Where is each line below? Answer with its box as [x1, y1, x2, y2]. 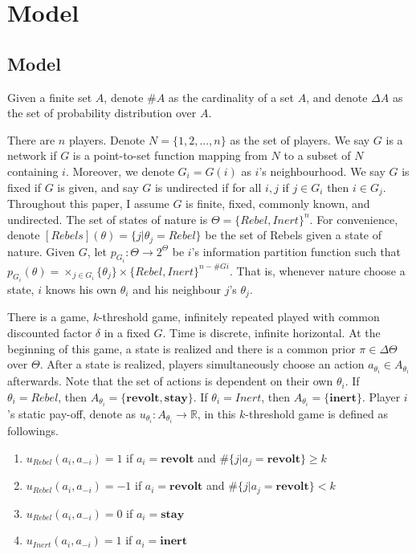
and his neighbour [133, 281, 222, 298]
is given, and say [57, 178, 139, 195]
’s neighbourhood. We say [259, 162, 385, 179]
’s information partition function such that [191, 242, 402, 259]
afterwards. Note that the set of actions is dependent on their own [7, 373, 333, 389]
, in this [197, 405, 236, 422]
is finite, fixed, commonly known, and [186, 195, 370, 211]
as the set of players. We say [230, 131, 370, 148]
